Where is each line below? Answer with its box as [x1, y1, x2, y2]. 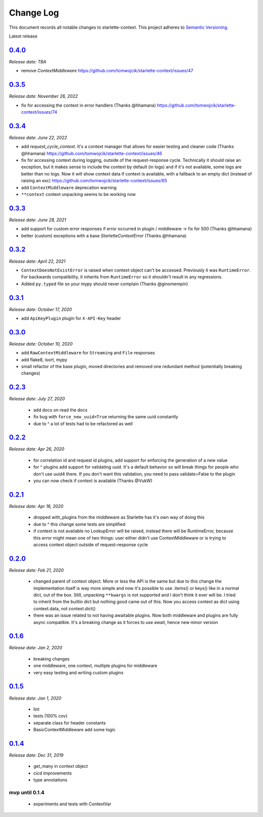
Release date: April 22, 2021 [9, 258, 66, 264]
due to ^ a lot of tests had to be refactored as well [33, 421, 133, 427]
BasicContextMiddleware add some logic [33, 727, 116, 733]
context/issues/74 [21, 109, 57, 115]
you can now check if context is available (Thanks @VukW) [33, 478, 153, 484]
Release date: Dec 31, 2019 [9, 752, 64, 758]
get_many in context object [33, 763, 88, 769]
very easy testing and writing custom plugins [33, 669, 124, 675]
